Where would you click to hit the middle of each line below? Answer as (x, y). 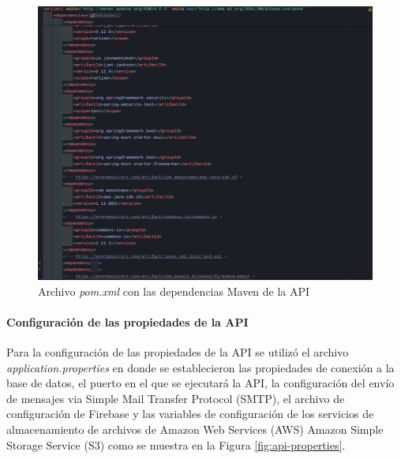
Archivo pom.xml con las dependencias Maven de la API (174, 291)
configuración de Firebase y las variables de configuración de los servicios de (190, 414)
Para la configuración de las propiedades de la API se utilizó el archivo (178, 351)
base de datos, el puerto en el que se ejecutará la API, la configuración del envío (200, 383)
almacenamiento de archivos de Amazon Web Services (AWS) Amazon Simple (195, 429)
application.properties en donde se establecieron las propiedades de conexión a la (200, 367)
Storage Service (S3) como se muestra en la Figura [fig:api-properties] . (176, 444)
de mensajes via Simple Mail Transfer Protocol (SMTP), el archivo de (176, 398)
